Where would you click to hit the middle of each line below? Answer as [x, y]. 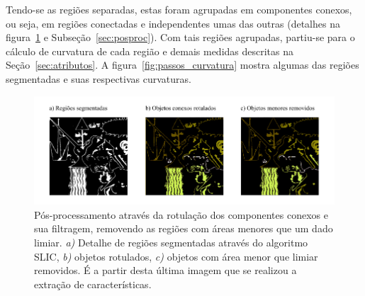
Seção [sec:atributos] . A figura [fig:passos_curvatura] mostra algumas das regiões [182, 65]
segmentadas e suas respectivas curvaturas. [99, 78]
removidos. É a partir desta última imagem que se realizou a [165, 270]
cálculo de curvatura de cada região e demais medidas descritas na [150, 51]
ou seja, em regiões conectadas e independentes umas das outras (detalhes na [173, 23]
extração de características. [93, 284]
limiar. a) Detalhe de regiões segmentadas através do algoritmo [171, 242]
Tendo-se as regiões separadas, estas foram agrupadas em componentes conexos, [179, 9]
